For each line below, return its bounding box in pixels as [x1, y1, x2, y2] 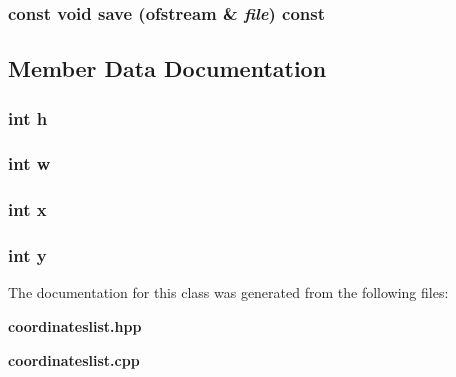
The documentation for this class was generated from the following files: [8, 282, 449, 303]
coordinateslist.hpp [8, 315, 142, 336]
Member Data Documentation [8, 53, 327, 84]
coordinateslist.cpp [8, 349, 140, 370]
